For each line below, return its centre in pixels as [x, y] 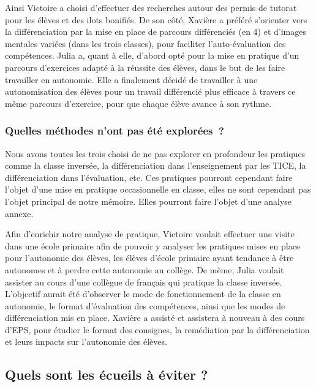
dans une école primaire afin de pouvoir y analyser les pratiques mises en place [153, 245]
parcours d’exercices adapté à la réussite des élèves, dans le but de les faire [145, 67]
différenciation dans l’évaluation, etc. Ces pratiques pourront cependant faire [149, 177]
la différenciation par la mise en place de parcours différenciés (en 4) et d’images [156, 31]
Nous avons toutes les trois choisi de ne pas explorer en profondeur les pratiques [155, 153]
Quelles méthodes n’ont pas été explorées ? [115, 131]
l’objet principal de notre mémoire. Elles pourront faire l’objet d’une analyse [149, 201]
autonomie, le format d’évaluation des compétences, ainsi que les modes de [145, 305]
